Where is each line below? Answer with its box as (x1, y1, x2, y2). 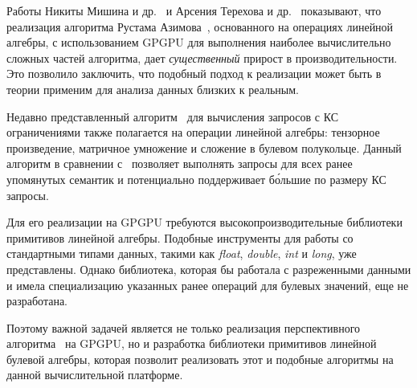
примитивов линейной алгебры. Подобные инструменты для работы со (6, 229, 354, 246)
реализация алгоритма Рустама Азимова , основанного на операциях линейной (6, 18, 394, 35)
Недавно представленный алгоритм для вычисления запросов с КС (6, 108, 338, 125)
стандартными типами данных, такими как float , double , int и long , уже (6, 245, 357, 262)
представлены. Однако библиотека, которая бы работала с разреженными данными (6, 260, 411, 277)
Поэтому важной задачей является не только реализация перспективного (6, 319, 361, 336)
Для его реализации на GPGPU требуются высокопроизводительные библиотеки (6, 214, 403, 231)
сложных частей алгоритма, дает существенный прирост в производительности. (6, 49, 398, 66)
